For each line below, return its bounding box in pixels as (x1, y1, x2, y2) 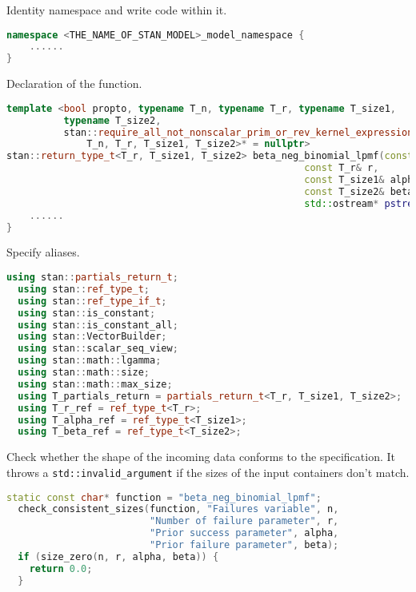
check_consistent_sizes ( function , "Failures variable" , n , (18, 503, 339, 515)
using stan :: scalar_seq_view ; (18, 343, 178, 355)
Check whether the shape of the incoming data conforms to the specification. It (6, 448, 396, 465)
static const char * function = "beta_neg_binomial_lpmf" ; (6, 491, 322, 503)
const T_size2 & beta (304, 185, 414, 197)
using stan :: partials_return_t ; (6, 272, 178, 284)
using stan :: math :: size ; (18, 367, 150, 379)
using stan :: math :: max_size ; (18, 378, 173, 390)
